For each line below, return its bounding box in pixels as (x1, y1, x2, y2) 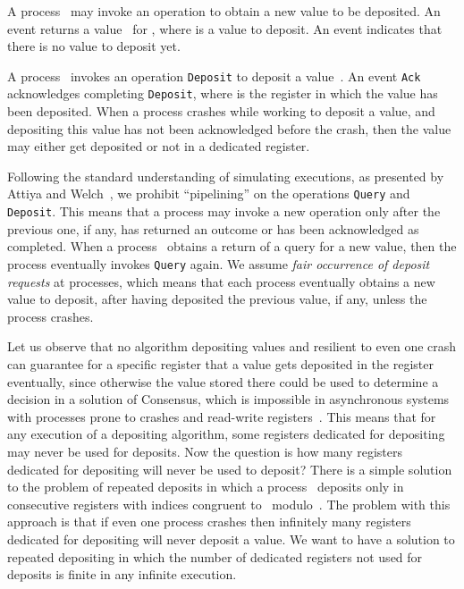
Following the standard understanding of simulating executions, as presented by (7, 166, 444, 185)
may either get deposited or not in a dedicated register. (7, 137, 310, 156)
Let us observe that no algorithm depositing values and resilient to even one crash (7, 337, 457, 356)
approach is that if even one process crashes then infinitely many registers (7, 512, 411, 531)
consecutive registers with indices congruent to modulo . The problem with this (7, 494, 451, 513)
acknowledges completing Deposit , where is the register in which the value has (7, 84, 438, 103)
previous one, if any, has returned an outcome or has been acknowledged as (7, 219, 419, 238)
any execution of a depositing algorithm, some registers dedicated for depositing (7, 425, 445, 443)
